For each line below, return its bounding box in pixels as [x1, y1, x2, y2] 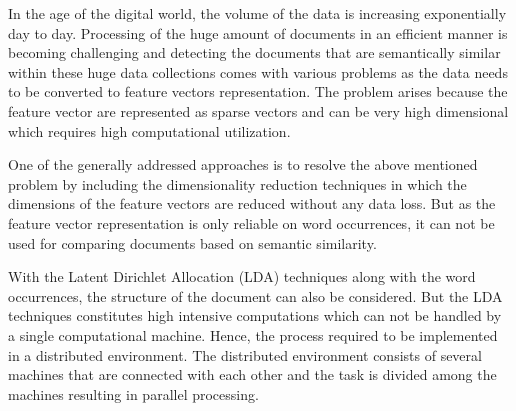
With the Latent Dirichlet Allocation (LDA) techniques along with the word [8, 266, 476, 287]
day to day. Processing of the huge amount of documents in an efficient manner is [8, 22, 508, 43]
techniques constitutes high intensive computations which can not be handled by [8, 305, 502, 326]
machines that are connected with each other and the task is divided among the [8, 364, 497, 385]
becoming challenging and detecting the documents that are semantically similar [8, 42, 501, 63]
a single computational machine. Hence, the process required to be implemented [8, 324, 498, 345]
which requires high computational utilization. [8, 120, 291, 141]
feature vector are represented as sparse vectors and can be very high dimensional [8, 100, 509, 121]
